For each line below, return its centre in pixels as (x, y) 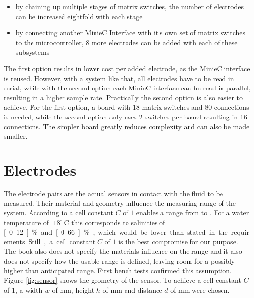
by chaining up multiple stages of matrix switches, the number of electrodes (130, 6)
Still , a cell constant (62, 241)
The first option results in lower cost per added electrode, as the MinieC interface (127, 68)
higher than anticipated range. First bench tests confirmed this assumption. (118, 270)
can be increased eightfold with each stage (79, 16)
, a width (29, 289)
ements (15, 241)
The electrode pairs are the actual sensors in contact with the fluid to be (113, 193)
